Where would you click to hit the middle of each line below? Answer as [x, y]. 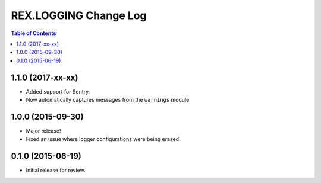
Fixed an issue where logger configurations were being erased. [103, 139]
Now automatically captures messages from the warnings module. [108, 100]
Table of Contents [34, 33]
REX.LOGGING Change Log [79, 15]
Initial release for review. [56, 170]
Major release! [43, 131]
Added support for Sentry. [58, 91]
